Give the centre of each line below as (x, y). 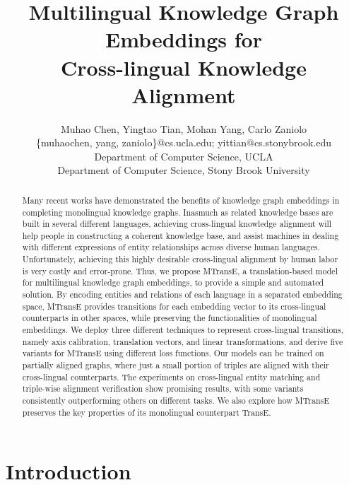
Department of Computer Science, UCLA (184, 156)
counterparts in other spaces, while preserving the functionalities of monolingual (170, 318)
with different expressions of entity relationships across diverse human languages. (171, 247)
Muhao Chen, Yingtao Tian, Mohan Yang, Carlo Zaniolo (184, 128)
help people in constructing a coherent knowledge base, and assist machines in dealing (181, 235)
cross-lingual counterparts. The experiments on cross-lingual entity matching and (171, 376)
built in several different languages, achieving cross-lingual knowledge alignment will (177, 224)
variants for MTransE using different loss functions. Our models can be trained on (173, 353)
